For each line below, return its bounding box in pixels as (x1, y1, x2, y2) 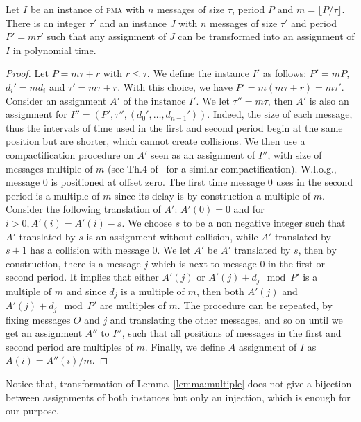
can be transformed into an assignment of (178, 29, 355, 44)
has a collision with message (30, 243, 149, 257)
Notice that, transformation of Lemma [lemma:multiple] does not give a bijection (6, 376, 352, 391)
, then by (298, 243, 337, 257)
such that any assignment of (47, 29, 167, 44)
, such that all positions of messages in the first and (121, 326, 342, 340)
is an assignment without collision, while (86, 229, 258, 243)
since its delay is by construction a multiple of (115, 188, 310, 202)
